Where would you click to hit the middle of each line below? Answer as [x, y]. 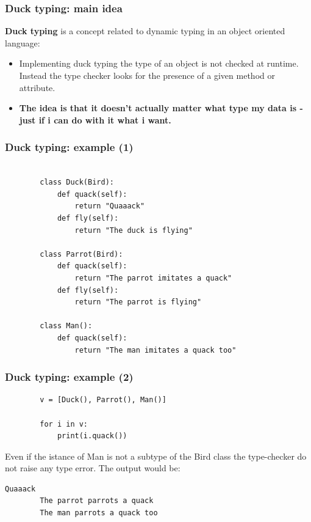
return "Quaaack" [110, 206]
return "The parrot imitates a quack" [153, 278]
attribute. [37, 87]
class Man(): [66, 326]
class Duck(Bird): [77, 182]
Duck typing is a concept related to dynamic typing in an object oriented [145, 31]
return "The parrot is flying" [138, 302]
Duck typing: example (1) [69, 147]
